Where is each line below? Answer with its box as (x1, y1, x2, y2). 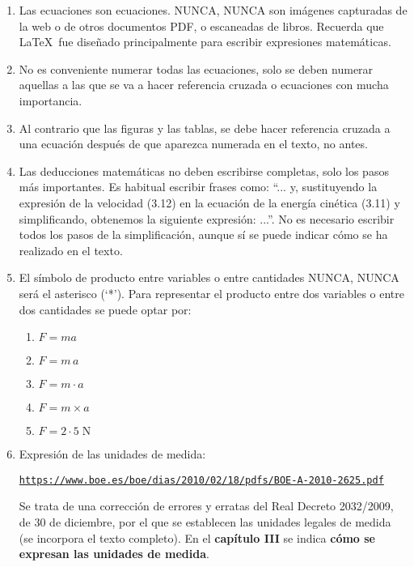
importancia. (19, 92, 82, 109)
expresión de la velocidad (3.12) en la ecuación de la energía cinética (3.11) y (19, 194, 400, 211)
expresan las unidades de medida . (19, 545, 209, 562)
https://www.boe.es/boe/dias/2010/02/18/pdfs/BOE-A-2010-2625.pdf (19, 474, 384, 486)
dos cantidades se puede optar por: (19, 301, 192, 318)
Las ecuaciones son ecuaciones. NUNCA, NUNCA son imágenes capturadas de (19, 2, 408, 18)
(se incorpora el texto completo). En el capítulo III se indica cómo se (19, 529, 375, 546)
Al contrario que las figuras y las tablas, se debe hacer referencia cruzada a (19, 119, 391, 136)
